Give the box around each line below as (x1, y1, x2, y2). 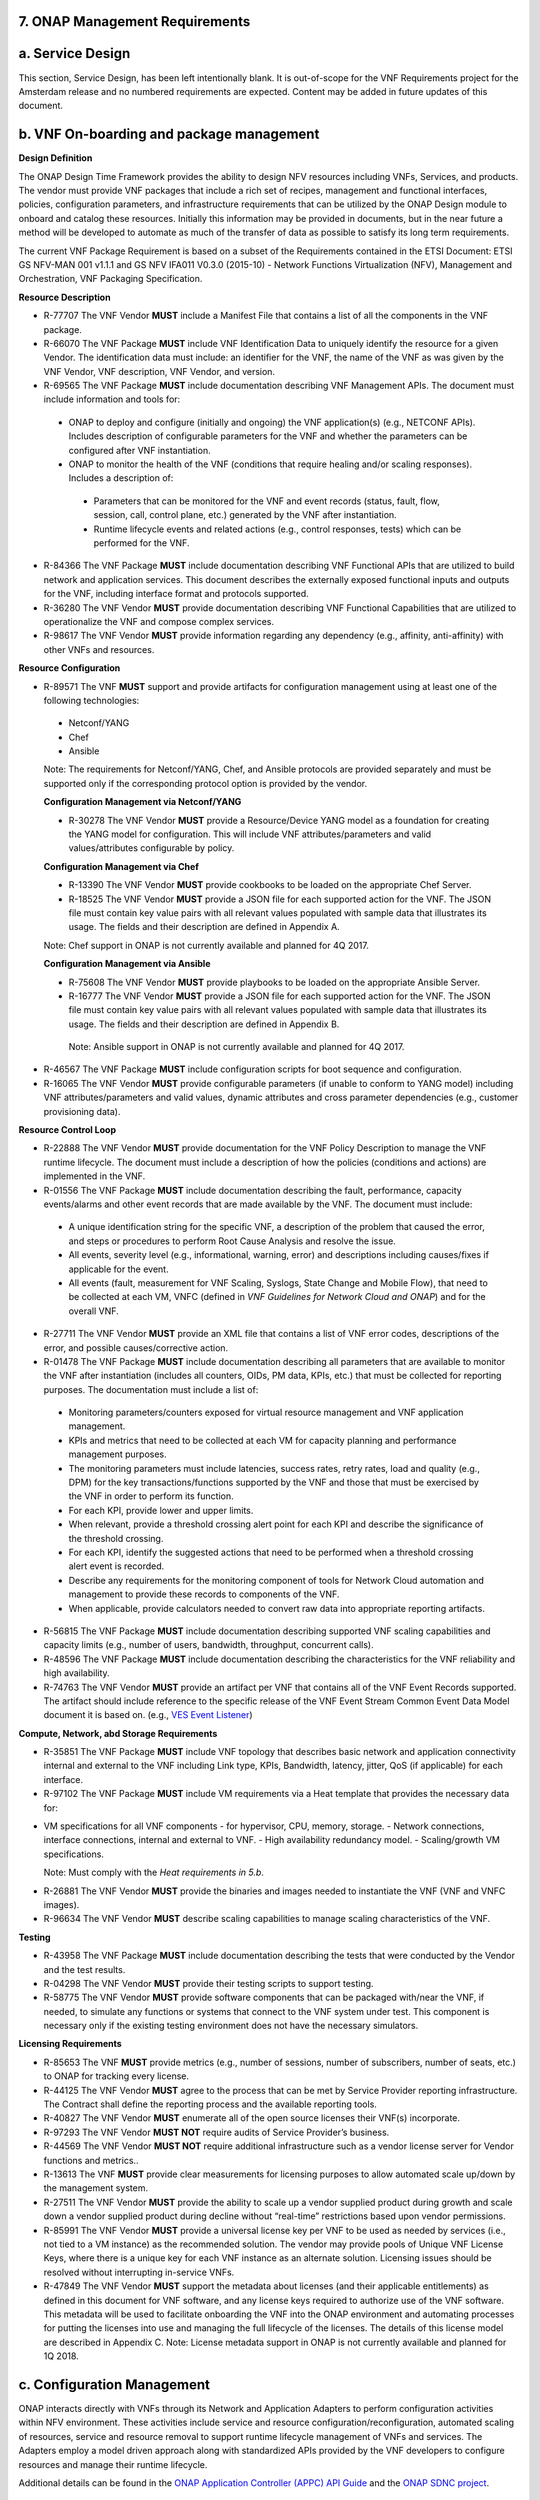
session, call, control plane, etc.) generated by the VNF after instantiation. (93, 509, 397, 521)
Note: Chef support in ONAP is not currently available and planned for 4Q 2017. (43, 939, 369, 951)
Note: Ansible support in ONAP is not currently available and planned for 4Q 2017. (68, 1041, 405, 1053)
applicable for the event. (68, 1263, 169, 1275)
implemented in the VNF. (43, 1170, 146, 1182)
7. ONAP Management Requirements (18, 13, 251, 30)
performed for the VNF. (93, 536, 190, 549)
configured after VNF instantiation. (68, 444, 211, 456)
